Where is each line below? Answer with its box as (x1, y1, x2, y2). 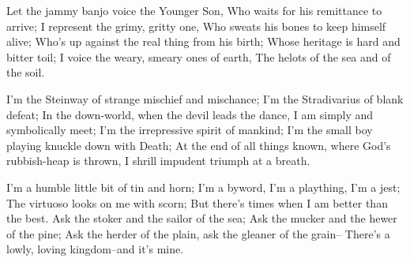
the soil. (6, 64, 45, 80)
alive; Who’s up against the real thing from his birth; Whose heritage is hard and (6, 33, 401, 50)
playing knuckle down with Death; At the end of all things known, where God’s (6, 137, 391, 153)
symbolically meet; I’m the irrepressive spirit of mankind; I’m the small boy (6, 122, 373, 138)
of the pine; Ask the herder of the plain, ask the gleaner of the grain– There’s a (6, 225, 390, 241)
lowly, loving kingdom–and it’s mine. (6, 241, 184, 257)
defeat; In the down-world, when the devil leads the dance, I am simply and (6, 106, 374, 122)
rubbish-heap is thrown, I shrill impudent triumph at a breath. (6, 152, 310, 169)
